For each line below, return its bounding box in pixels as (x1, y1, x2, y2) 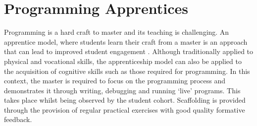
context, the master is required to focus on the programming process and (4, 75, 226, 86)
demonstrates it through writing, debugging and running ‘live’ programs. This (4, 85, 241, 95)
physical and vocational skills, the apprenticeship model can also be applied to (4, 56, 242, 66)
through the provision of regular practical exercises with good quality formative (4, 104, 245, 115)
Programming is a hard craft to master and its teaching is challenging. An (4, 27, 229, 37)
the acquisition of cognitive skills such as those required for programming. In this (4, 65, 250, 76)
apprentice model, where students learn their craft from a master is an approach (4, 36, 248, 47)
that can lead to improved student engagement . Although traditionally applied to (4, 46, 254, 57)
